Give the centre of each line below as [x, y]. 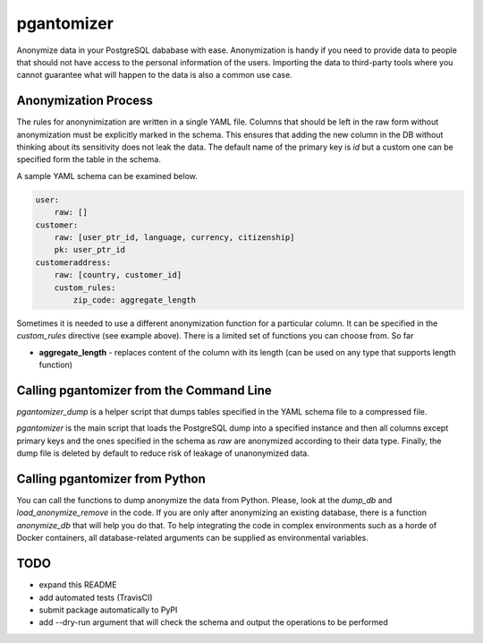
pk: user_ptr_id [89, 250]
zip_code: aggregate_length [135, 300]
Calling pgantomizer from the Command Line [144, 390]
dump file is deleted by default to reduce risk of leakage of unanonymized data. [163, 453]
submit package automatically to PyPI [108, 610]
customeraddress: [73, 262]
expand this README [78, 585]
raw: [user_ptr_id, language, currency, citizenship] [174, 237]
